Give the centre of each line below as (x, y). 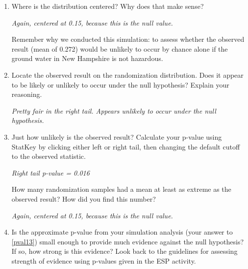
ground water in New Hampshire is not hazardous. (87, 58)
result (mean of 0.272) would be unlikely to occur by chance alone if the (120, 48)
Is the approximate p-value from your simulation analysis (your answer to (122, 232)
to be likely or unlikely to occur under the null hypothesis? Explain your (120, 84)
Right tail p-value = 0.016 (50, 172)
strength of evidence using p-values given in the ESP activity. (104, 260)
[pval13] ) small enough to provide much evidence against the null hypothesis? (128, 241)
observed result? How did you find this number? (84, 198)
